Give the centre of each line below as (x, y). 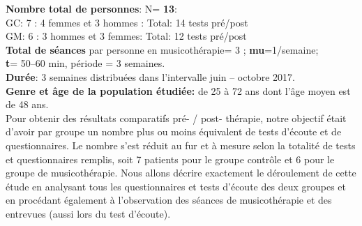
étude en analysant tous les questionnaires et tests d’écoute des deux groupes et (176, 186)
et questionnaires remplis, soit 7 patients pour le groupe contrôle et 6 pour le (170, 159)
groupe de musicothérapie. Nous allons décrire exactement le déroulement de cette (181, 173)
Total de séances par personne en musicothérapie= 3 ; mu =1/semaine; (162, 49)
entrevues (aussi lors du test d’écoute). (88, 213)
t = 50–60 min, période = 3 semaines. (85, 63)
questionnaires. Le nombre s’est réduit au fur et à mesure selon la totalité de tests (181, 145)
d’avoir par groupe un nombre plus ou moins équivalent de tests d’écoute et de (174, 131)
